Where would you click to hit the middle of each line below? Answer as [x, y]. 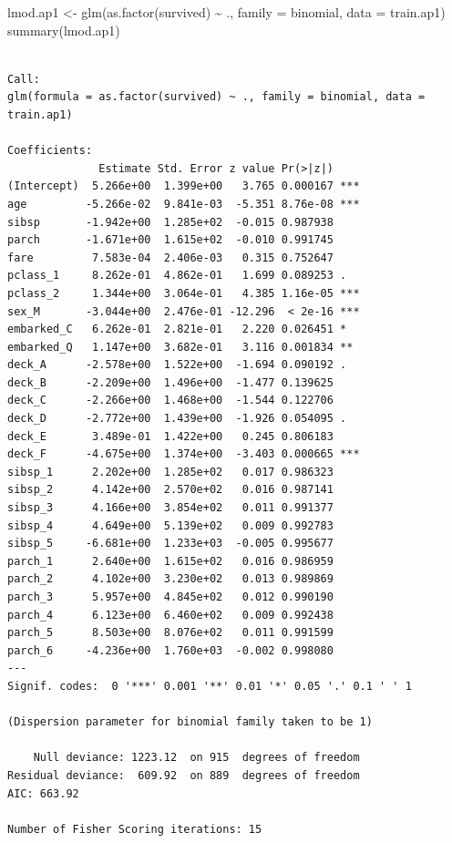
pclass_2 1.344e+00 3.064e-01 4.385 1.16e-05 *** [184, 293]
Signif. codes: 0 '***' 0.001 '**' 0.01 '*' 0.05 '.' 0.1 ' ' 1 [210, 686]
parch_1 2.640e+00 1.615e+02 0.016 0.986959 [170, 561]
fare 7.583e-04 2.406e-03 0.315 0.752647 [170, 257]
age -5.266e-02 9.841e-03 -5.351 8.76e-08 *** [184, 204]
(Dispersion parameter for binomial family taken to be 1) [190, 722]
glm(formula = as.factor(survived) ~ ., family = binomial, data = [216, 97]
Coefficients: [50, 151]
